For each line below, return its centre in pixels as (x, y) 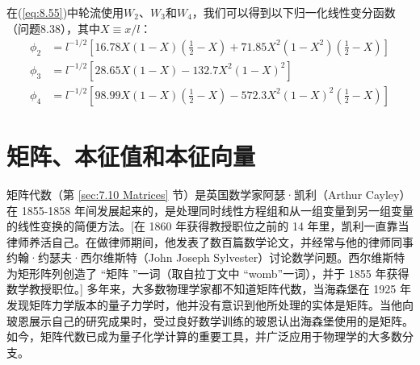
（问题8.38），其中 (53, 28)
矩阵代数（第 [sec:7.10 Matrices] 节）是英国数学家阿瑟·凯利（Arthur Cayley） (209, 194)
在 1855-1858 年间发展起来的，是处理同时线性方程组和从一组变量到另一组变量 (210, 210)
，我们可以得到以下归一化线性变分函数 (294, 12)
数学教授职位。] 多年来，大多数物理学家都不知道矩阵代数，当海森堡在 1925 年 (209, 289)
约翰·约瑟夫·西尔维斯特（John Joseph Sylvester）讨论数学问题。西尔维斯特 (206, 257)
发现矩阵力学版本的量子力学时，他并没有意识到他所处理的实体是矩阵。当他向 (210, 305)
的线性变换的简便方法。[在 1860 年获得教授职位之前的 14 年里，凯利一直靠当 (208, 226)
